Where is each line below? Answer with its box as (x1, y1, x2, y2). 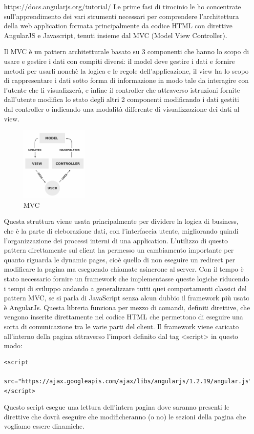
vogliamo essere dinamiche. (4, 421, 85, 431)
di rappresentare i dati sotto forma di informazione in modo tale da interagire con (4, 75, 249, 85)
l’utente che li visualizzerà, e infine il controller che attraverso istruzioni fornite (4, 84, 240, 95)
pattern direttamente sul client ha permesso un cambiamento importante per (4, 245, 234, 255)
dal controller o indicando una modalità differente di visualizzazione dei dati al (4, 103, 240, 114)
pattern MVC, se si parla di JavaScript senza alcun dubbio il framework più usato (4, 293, 250, 303)
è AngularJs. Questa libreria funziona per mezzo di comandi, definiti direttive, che (4, 302, 250, 312)
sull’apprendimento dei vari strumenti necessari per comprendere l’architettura (4, 11, 239, 21)
